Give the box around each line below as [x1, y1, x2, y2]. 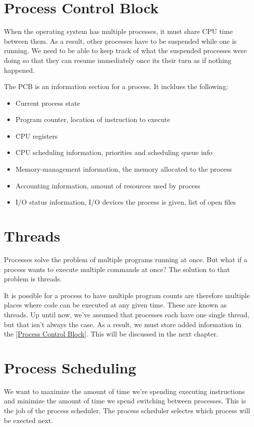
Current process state [15, 97, 80, 108]
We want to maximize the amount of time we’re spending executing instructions [4, 386, 245, 396]
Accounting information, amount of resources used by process [15, 180, 200, 190]
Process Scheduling [4, 357, 137, 377]
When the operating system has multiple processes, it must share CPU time [4, 26, 233, 36]
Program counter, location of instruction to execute [15, 114, 170, 124]
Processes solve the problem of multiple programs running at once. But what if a [4, 254, 248, 264]
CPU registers [15, 130, 58, 141]
